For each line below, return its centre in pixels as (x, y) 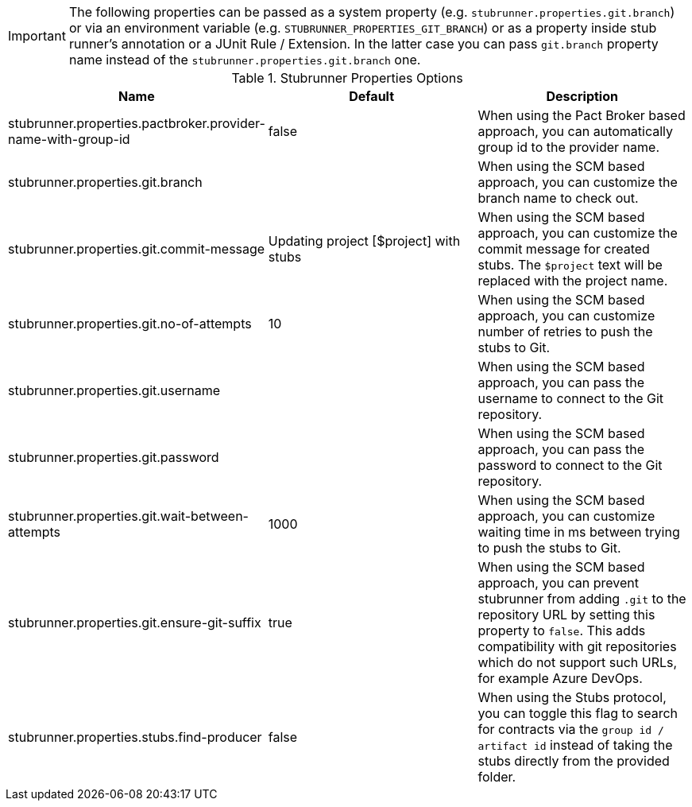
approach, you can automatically (576, 131)
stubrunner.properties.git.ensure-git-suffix (135, 623)
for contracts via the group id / (571, 729)
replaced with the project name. (573, 281)
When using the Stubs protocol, (572, 697)
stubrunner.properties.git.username (114, 390)
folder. (497, 777)
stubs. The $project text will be (570, 265)
